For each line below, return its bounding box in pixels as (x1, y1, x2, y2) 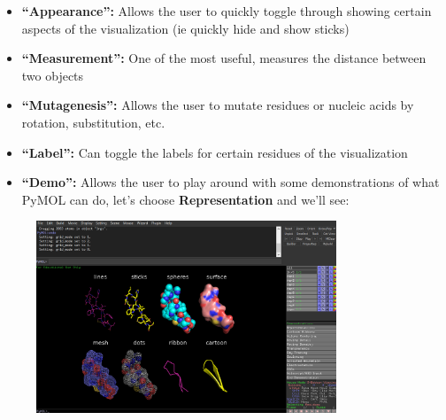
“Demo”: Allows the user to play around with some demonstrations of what (21, 173, 440, 191)
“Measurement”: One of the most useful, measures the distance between (21, 49, 427, 67)
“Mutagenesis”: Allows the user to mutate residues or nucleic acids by (21, 96, 414, 114)
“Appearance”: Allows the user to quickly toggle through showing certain (21, 2, 432, 19)
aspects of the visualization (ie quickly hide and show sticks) (21, 19, 350, 37)
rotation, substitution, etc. (21, 113, 165, 131)
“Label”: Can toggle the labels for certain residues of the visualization (21, 143, 408, 161)
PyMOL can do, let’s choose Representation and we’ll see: (21, 190, 350, 208)
